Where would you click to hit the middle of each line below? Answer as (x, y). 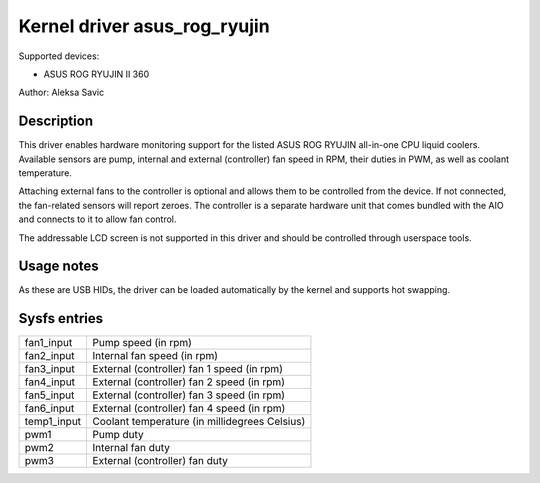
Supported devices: (59, 56)
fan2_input (49, 356)
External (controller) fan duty (160, 461)
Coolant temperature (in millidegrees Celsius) (199, 422)
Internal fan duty (131, 448)
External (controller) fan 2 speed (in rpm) (188, 382)
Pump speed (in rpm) (142, 343)
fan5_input (49, 395)
